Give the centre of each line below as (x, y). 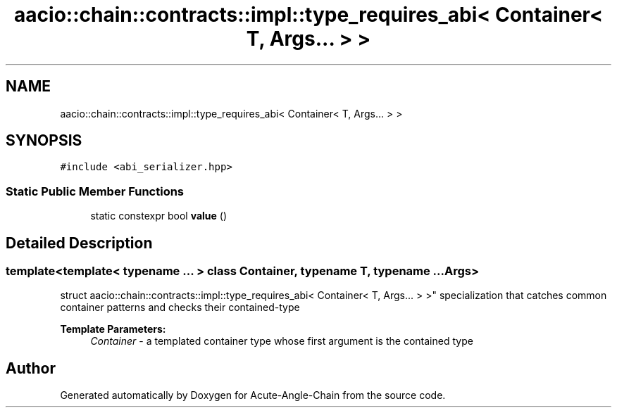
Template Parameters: (113, 329)
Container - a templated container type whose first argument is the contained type (282, 341)
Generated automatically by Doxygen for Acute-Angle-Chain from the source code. (253, 395)
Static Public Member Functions (95, 191)
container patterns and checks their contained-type (180, 307)
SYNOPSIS (44, 141)
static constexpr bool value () (159, 216)
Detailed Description (79, 243)
